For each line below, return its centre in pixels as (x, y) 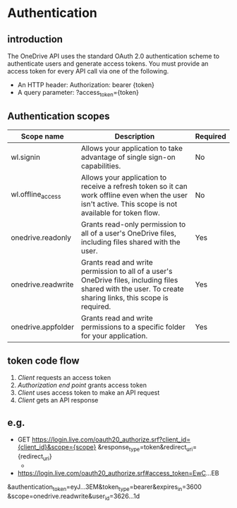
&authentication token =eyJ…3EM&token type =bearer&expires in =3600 (105, 487)
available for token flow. (120, 212)
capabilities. (101, 166)
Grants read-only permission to (133, 224)
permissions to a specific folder (133, 327)
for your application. (114, 335)
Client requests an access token (64, 378)
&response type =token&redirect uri (145, 448)
